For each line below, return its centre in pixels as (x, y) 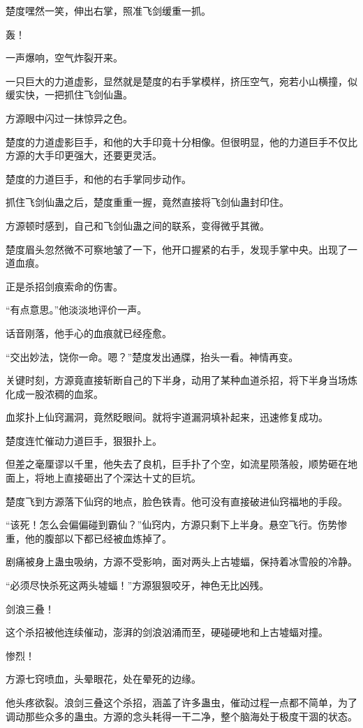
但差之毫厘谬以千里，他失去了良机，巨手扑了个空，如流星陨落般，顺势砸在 (177, 464)
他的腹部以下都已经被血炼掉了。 (98, 538)
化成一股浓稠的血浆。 (54, 393)
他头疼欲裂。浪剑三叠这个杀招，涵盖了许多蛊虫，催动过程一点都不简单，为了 (181, 702)
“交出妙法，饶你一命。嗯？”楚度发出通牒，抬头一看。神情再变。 (152, 356)
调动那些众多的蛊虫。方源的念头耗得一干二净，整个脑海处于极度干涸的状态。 (181, 716)
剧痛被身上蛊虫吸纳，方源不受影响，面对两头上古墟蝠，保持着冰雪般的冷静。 (181, 562)
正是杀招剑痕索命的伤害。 (64, 286)
